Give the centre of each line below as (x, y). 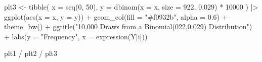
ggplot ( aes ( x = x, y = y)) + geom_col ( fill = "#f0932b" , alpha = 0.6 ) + (116, 16)
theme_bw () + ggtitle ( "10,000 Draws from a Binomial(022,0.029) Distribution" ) (128, 26)
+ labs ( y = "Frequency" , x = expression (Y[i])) (76, 36)
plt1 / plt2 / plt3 (31, 53)
